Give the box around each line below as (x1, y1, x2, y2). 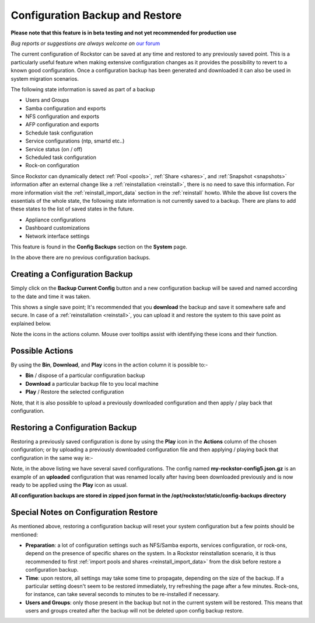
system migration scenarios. (10, 75, 79, 82)
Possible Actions (10, 345, 73, 356)
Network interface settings (25, 233, 90, 240)
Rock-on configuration (25, 162, 80, 169)
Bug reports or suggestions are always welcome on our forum (10, 40, 160, 47)
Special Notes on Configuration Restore (10, 507, 158, 517)
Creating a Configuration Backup (10, 269, 134, 279)
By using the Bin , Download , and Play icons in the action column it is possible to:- (10, 361, 208, 368)
